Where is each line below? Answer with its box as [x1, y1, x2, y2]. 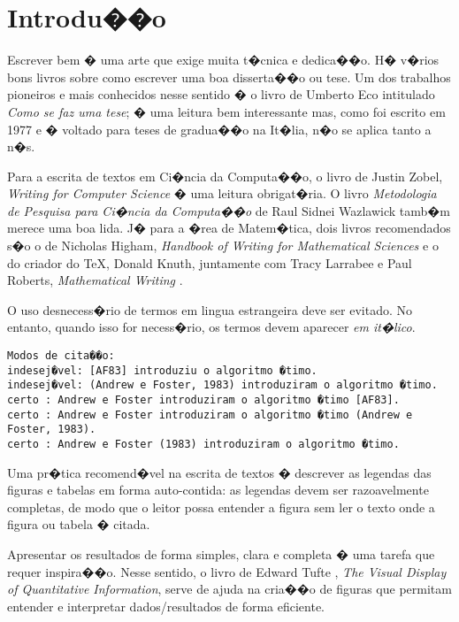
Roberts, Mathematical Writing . [7, 271, 183, 289]
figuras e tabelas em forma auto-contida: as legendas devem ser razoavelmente [7, 480, 429, 499]
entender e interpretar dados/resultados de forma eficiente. [7, 596, 325, 615]
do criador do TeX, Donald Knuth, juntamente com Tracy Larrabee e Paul [7, 253, 412, 272]
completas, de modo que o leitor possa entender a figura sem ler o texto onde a [7, 497, 435, 516]
